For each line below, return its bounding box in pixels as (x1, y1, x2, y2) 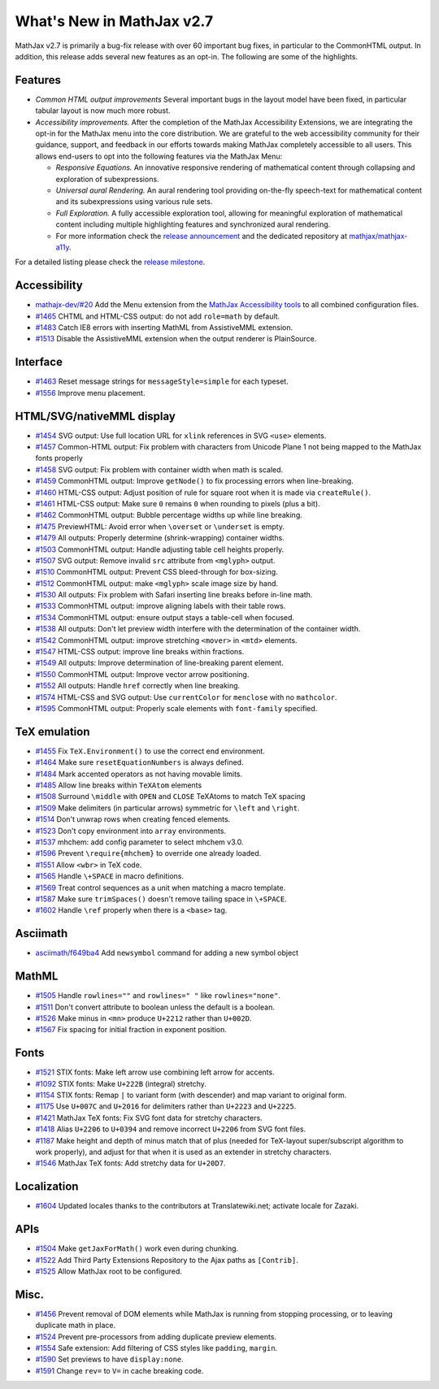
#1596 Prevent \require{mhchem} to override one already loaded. (35, 849, 262, 858)
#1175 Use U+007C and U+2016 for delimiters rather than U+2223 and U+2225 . (35, 1101, 297, 1111)
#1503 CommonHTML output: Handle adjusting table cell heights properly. (35, 545, 285, 554)
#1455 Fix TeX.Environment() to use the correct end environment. (35, 746, 266, 756)
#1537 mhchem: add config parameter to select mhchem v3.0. (35, 837, 244, 847)
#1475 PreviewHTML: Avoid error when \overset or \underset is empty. (35, 521, 285, 532)
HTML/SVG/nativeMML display (15, 409, 176, 423)
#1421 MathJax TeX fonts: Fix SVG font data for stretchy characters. (35, 1113, 263, 1122)
